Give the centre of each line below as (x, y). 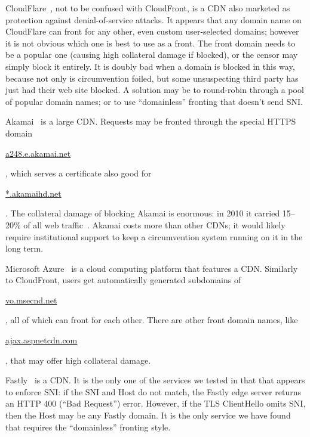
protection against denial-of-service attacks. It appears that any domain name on (154, 19)
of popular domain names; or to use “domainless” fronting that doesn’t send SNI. (154, 101)
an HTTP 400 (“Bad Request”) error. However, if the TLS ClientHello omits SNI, (156, 403)
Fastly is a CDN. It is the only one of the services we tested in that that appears (155, 380)
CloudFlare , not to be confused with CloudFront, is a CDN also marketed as (148, 8)
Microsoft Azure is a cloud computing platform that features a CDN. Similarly (152, 268)
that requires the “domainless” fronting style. (88, 427)
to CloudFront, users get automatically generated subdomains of (123, 280)
